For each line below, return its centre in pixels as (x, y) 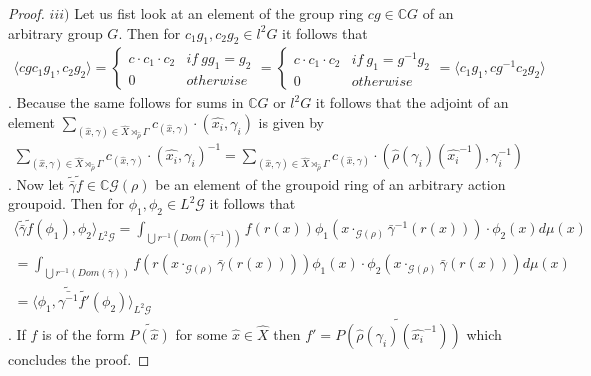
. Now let (36, 183)
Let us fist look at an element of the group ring (219, 13)
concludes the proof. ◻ (79, 358)
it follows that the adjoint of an (412, 102)
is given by (291, 122)
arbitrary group (55, 32)
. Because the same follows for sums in (126, 102)
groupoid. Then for (66, 203)
